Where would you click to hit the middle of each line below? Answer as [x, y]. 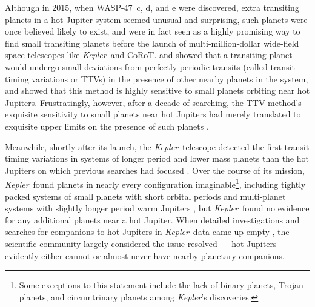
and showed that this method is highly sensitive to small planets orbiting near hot [157, 91]
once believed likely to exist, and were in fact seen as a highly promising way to [153, 31]
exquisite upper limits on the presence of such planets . [107, 126]
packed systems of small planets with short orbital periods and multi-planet [145, 196]
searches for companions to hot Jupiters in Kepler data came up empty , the [147, 232]
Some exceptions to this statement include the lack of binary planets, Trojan [161, 285]
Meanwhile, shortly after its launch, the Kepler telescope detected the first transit [157, 146]
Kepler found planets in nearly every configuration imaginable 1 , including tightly [155, 183]
